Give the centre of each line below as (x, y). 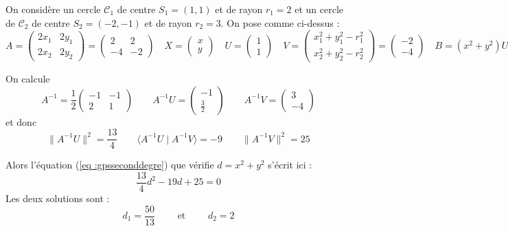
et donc (21, 121)
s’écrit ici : (290, 165)
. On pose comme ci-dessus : (280, 22)
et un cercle (319, 9)
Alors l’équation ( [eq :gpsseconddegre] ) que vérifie (110, 165)
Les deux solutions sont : (58, 198)
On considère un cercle (53, 9)
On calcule (28, 79)
